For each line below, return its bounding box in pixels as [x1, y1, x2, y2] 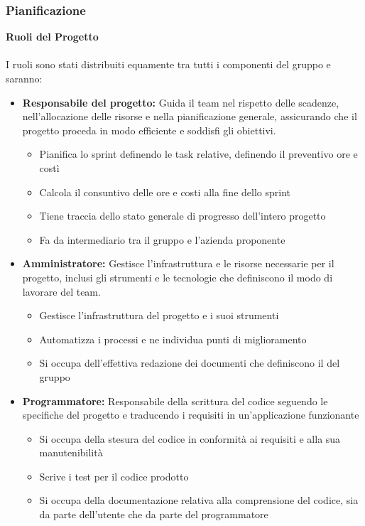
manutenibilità [39, 445, 103, 460]
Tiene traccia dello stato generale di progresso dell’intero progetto [39, 208, 326, 223]
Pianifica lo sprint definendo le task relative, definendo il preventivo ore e [39, 146, 358, 161]
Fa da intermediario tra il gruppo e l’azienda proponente [39, 232, 285, 247]
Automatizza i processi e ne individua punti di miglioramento [39, 331, 307, 346]
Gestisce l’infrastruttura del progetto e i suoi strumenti [39, 308, 279, 323]
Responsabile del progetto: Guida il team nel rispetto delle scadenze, [22, 95, 339, 109]
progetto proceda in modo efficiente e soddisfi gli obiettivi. [22, 122, 276, 137]
